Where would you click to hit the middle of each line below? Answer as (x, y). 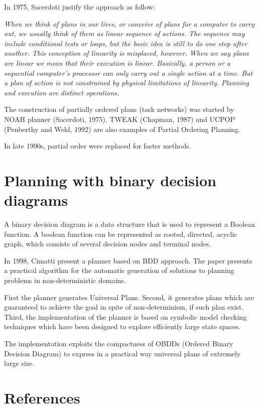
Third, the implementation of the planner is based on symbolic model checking (125, 316)
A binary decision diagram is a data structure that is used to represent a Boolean (130, 224)
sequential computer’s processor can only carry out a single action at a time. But (128, 73)
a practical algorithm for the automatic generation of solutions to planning (119, 270)
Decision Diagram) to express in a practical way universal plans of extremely (122, 353)
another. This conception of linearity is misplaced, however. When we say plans (126, 53)
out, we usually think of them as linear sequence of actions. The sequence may (124, 33)
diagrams (36, 200)
